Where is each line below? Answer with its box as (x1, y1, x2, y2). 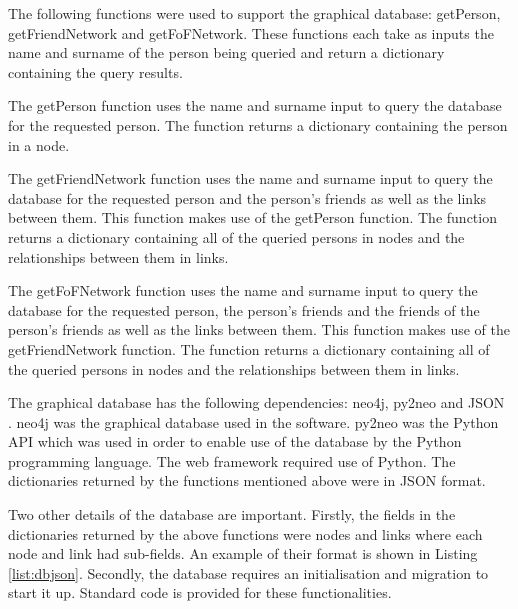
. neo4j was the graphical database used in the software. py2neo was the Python (8, 411, 499, 432)
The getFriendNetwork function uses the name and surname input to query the (8, 168, 493, 189)
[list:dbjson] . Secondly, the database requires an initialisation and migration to (8, 562, 489, 583)
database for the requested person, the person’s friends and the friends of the (8, 299, 480, 320)
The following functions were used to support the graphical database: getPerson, (8, 3, 501, 23)
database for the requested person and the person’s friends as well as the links (8, 187, 487, 208)
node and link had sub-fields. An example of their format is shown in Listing (8, 543, 478, 564)
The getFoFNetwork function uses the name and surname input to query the (8, 280, 478, 301)
